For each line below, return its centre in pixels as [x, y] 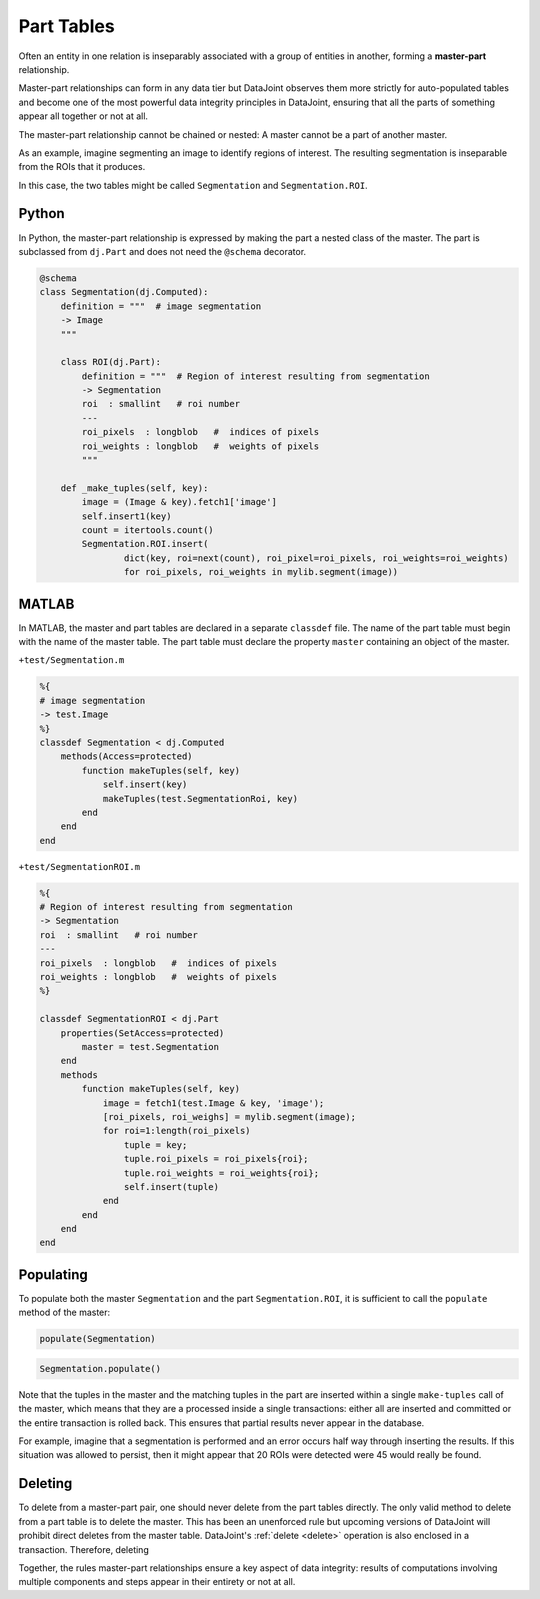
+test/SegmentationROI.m [79, 866]
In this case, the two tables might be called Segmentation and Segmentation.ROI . [193, 185]
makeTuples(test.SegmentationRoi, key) [200, 798]
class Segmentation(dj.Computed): [124, 292]
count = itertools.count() [147, 529]
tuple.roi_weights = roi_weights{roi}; [221, 1173]
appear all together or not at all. [83, 116]
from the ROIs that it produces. [82, 167]
